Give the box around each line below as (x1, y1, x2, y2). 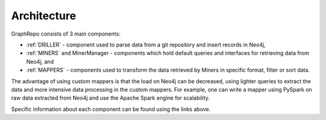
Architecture (11, 9, 77, 22)
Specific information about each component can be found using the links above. (11, 106, 211, 113)
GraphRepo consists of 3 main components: (11, 30, 121, 37)
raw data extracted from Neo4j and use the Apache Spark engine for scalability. (11, 94, 210, 102)
